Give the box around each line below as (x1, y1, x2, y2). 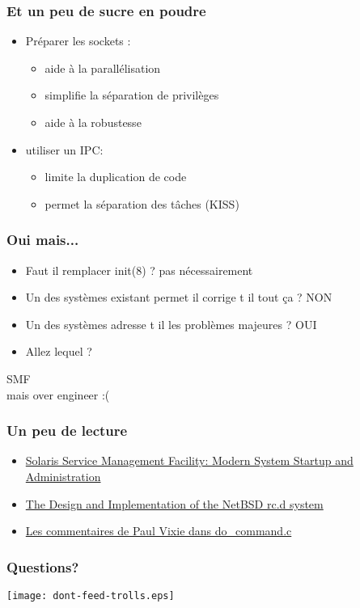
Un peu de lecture (6, 420, 128, 441)
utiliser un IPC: (25, 141, 104, 158)
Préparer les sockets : (25, 32, 131, 49)
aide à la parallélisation (44, 59, 161, 76)
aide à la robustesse (44, 114, 142, 130)
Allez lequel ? (25, 343, 92, 360)
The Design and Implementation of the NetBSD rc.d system (25, 495, 324, 512)
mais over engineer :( (6, 386, 110, 403)
